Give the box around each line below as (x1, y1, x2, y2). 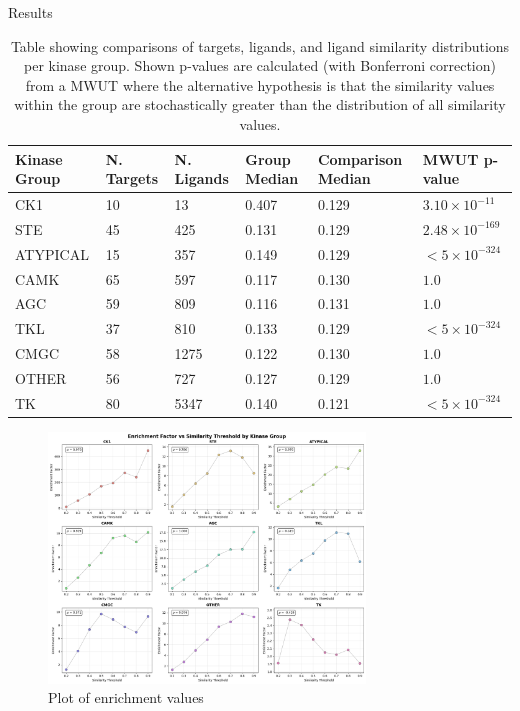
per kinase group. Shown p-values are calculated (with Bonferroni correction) (24, 55, 496, 76)
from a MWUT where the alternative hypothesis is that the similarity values (25, 74, 495, 95)
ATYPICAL (15, 243, 89, 264)
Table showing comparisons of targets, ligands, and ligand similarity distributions (10, 35, 510, 56)
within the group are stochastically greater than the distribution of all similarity (14, 94, 506, 115)
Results (8, 2, 53, 22)
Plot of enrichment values (48, 687, 204, 708)
